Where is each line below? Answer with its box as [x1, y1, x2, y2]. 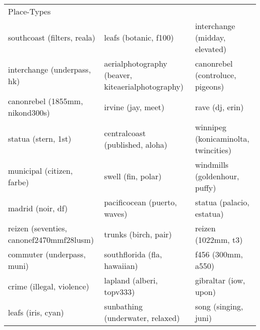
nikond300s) [8, 107, 50, 118]
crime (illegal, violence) [8, 280, 89, 292]
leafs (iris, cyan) [8, 306, 64, 318]
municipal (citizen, [8, 164, 73, 176]
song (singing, [195, 300, 243, 312]
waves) [104, 208, 127, 219]
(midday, [195, 32, 226, 43]
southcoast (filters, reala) [8, 32, 95, 43]
